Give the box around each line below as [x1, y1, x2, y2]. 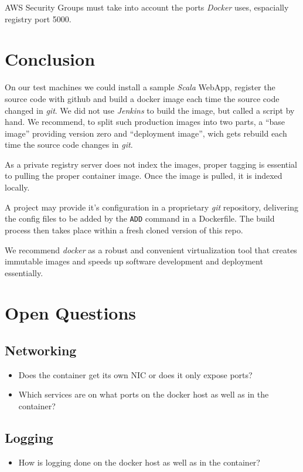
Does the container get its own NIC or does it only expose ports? [18, 368, 253, 381]
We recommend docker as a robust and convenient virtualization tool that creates [5, 243, 297, 256]
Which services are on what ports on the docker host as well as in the [18, 388, 269, 400]
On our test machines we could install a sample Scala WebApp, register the [5, 81, 275, 93]
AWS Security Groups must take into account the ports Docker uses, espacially [5, 1, 289, 13]
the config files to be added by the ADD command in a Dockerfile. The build [5, 212, 275, 225]
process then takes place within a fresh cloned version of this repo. [5, 223, 243, 236]
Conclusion [5, 47, 96, 71]
